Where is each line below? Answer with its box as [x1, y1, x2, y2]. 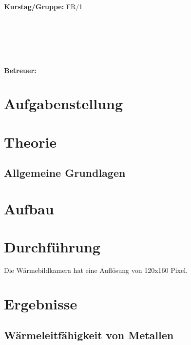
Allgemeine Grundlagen [4, 165, 126, 180]
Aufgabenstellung [4, 94, 123, 114]
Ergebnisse [4, 293, 77, 313]
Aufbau [4, 198, 54, 218]
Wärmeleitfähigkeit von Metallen [4, 327, 174, 342]
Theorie [4, 132, 57, 152]
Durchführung [4, 237, 100, 257]
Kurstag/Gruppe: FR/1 [4, 1, 83, 11]
